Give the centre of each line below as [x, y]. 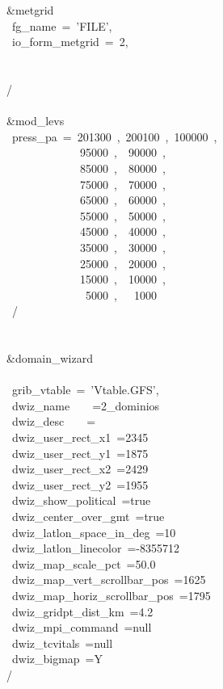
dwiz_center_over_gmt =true [88, 516]
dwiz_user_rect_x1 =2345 [80, 437]
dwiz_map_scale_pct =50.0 [84, 563]
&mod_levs [36, 121]
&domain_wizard [50, 358]
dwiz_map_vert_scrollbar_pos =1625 [109, 580]
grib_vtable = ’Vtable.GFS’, [85, 390]
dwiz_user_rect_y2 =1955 [80, 484]
